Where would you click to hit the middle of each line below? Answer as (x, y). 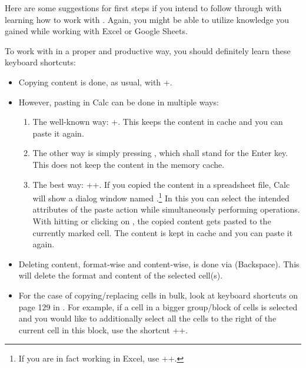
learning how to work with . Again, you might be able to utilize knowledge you (147, 19)
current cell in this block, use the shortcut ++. (103, 329)
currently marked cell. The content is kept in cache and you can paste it (163, 232)
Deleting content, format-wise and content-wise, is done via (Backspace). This (159, 263)
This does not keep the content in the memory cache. (129, 164)
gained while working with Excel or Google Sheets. (96, 31)
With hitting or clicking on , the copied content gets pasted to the (152, 221)
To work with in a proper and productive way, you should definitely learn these (148, 50)
